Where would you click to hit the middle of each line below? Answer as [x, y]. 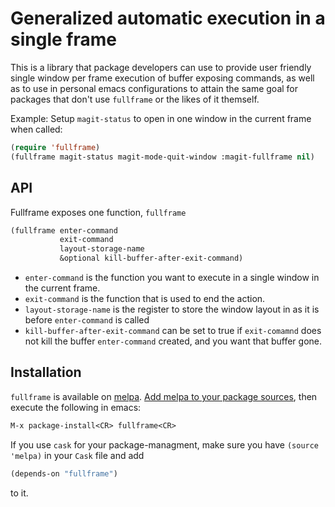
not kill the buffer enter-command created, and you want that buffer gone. [173, 341]
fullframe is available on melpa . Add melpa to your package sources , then [164, 396]
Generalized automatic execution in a [168, 18]
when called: [36, 129]
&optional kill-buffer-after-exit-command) [151, 258]
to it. [19, 493]
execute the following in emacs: [76, 407]
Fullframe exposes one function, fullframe [98, 212]
